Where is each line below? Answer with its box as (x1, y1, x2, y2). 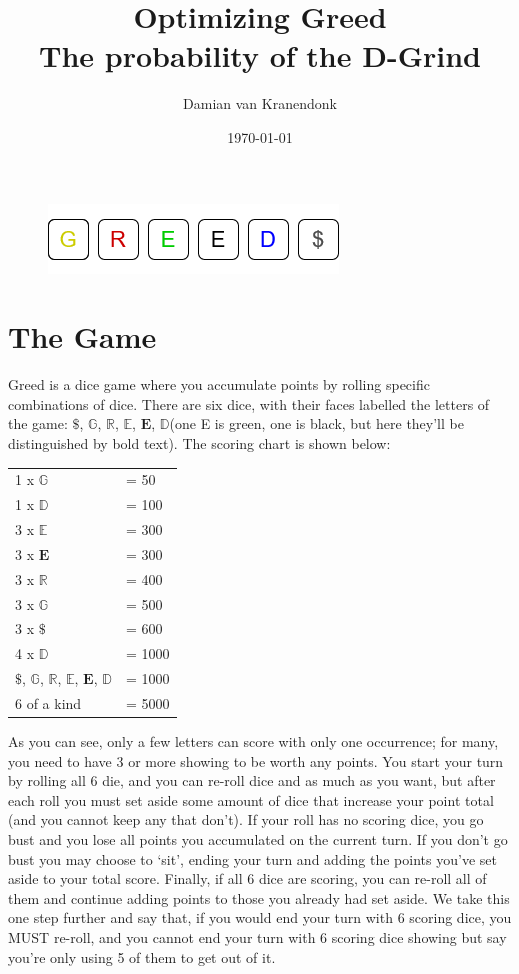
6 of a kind (15, 692, 82, 713)
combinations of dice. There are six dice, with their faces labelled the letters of (8, 393, 490, 414)
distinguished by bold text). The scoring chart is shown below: (8, 433, 391, 453)
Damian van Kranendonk (183, 93, 337, 114)
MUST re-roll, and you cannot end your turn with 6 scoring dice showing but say (8, 926, 507, 947)
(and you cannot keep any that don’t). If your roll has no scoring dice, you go (8, 809, 484, 830)
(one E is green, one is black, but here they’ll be (169, 413, 464, 434)
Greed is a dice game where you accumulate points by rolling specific (8, 374, 430, 395)
